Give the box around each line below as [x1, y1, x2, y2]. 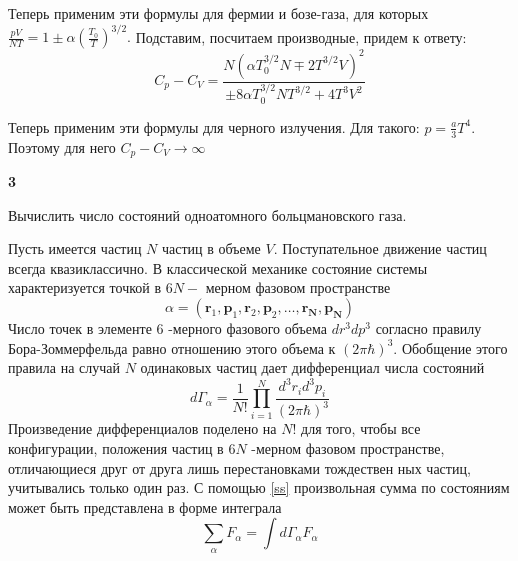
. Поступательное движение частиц [273, 238, 487, 259]
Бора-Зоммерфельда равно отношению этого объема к [8, 337, 336, 358]
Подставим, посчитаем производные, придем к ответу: [135, 26, 467, 47]
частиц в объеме [162, 238, 261, 259]
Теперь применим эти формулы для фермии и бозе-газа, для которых [8, 3, 429, 23]
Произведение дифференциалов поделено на [8, 418, 277, 439]
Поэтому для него [8, 136, 116, 157]
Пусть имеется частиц [8, 238, 142, 259]
